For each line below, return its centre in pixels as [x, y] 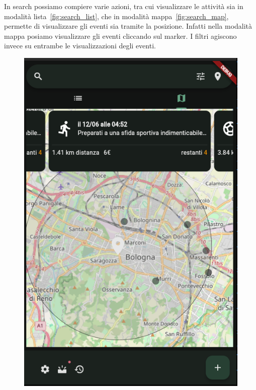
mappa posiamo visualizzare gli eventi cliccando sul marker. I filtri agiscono [120, 36]
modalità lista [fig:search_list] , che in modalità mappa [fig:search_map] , [116, 16]
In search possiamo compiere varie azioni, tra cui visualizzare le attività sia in [124, 6]
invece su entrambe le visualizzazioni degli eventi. [80, 46]
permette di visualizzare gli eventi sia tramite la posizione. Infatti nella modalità [128, 26]
